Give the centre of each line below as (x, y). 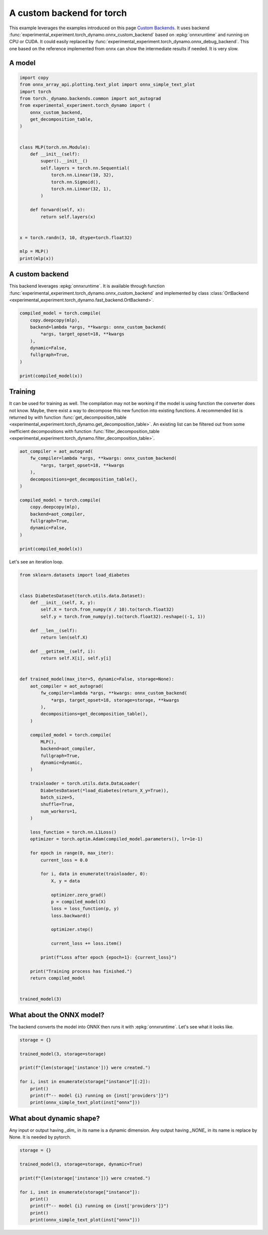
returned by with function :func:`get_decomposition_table (68, 417)
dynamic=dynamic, (62, 763)
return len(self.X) (64, 638)
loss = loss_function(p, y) (85, 909)
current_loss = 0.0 (64, 860)
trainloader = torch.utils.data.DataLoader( (85, 783)
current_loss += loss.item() (86, 944)
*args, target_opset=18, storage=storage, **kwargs (115, 700)
